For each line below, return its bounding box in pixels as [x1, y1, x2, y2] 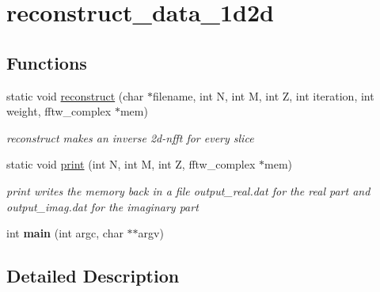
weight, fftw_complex [6, 103, 112, 119]
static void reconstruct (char [6, 87, 144, 104]
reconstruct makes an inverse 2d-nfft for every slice [6, 129, 254, 146]
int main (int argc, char [6, 225, 123, 241]
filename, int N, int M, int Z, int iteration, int [153, 87, 374, 104]
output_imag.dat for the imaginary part [6, 198, 199, 214]
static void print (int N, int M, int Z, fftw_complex [6, 156, 256, 173]
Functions [6, 50, 87, 74]
